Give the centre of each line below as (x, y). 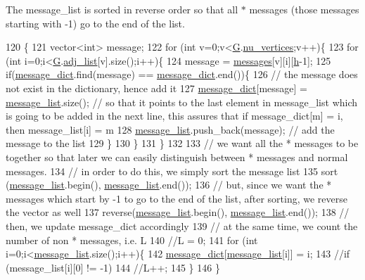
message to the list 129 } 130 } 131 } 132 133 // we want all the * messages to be (182, 143)
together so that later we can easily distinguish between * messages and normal (177, 157)
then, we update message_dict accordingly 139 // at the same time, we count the (182, 225)
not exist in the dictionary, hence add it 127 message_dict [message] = (156, 88)
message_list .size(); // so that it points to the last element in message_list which (182, 102)
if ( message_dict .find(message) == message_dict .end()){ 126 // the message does (182, 74)
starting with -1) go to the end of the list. (95, 23)
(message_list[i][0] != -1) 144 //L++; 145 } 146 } (113, 267)
